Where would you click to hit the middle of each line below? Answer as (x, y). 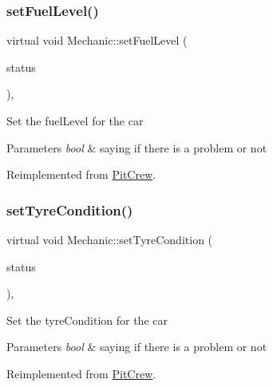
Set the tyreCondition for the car (87, 320)
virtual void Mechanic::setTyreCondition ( (110, 239)
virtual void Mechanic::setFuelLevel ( (97, 40)
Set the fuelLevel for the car (75, 120)
